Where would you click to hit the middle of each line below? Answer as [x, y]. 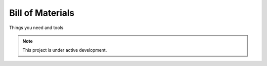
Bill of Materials [42, 13]
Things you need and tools [36, 28]
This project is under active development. [65, 50]
